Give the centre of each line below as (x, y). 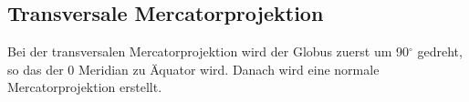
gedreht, (440, 51)
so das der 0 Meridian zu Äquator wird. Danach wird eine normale (193, 69)
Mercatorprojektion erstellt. (85, 87)
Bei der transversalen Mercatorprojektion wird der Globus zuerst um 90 (208, 51)
